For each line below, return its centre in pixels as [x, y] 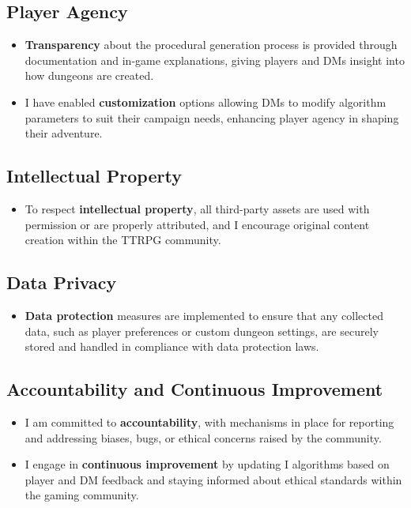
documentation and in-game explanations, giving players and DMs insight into [215, 60]
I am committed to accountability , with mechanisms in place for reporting [209, 421]
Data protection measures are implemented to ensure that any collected [204, 315]
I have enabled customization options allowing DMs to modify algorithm [205, 102]
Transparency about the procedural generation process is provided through [211, 45]
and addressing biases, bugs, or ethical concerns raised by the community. [203, 437]
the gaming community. [82, 495]
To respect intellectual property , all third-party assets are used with [197, 208]
